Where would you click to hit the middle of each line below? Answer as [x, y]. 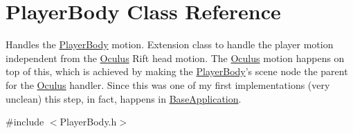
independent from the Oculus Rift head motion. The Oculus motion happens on [175, 58]
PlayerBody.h [88, 122]
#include [25, 122]
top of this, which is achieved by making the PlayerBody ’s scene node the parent [177, 71]
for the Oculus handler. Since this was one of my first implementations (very [168, 84]
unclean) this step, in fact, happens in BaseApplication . [124, 98]
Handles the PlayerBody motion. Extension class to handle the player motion [170, 44]
